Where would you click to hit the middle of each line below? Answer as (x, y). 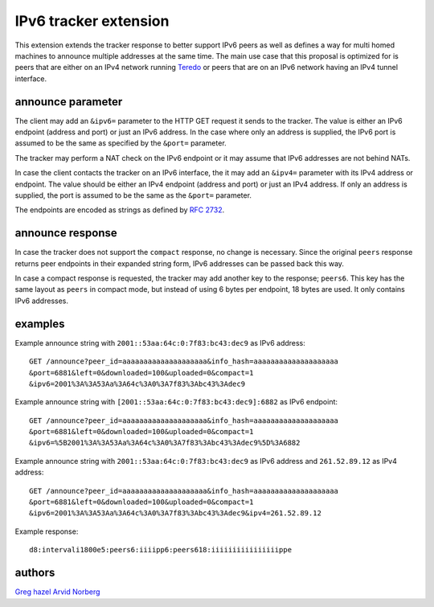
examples (40, 324)
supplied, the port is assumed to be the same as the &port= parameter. (133, 195)
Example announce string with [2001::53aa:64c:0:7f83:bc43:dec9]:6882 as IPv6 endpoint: (176, 402)
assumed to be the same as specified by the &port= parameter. (121, 143)
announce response (66, 233)
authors (35, 573)
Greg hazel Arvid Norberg (57, 592)
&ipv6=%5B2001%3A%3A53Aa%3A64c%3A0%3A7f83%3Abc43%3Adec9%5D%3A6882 (165, 443)
